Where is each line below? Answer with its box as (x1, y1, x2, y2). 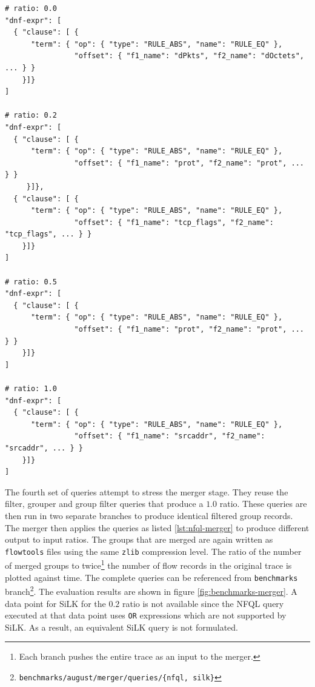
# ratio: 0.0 (5, 4, 57, 13)
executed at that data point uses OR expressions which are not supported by (5, 609, 287, 622)
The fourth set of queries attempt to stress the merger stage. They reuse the (5, 485, 288, 498)
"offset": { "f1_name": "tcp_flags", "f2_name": (74, 218, 274, 227)
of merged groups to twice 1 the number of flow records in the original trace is (5, 557, 292, 572)
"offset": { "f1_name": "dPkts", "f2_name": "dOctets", (74, 52, 304, 61)
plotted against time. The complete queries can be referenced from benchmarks (5, 571, 298, 583)
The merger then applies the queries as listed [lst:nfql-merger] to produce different (5, 521, 310, 534)
